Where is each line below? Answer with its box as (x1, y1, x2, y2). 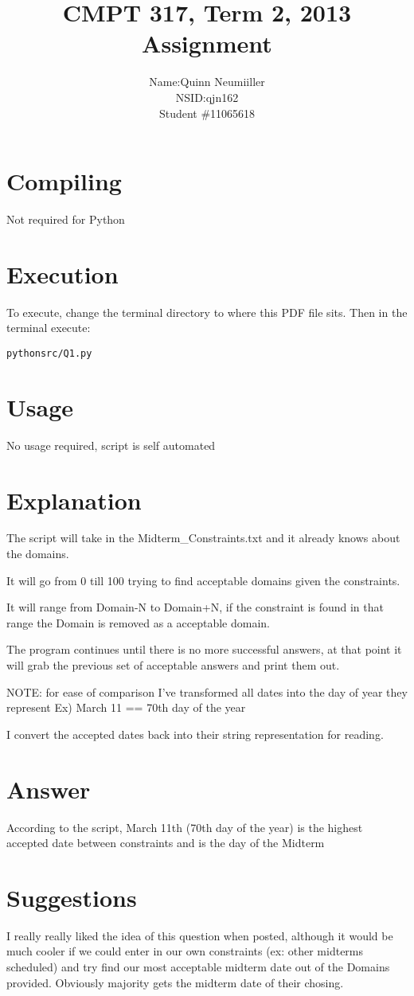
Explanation (6, 483, 142, 516)
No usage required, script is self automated (6, 436, 216, 453)
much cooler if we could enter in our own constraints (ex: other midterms (6, 943, 364, 959)
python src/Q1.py (6, 347, 92, 359)
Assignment (142, 27, 272, 60)
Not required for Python (6, 211, 125, 228)
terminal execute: (6, 319, 91, 336)
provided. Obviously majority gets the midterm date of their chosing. (6, 974, 344, 990)
